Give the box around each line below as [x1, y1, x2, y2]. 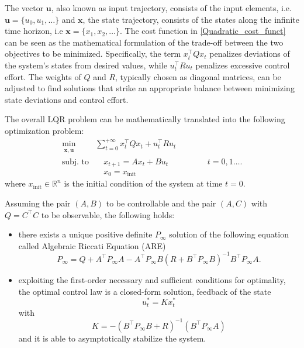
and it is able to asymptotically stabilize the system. [18, 332, 206, 344]
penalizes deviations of [209, 47, 290, 60]
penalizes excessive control [195, 58, 290, 71]
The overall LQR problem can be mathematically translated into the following [5, 113, 285, 125]
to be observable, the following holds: [41, 208, 175, 220]
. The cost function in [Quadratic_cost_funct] [120, 25, 286, 37]
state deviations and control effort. [5, 93, 129, 105]
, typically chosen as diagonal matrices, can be [115, 70, 281, 82]
